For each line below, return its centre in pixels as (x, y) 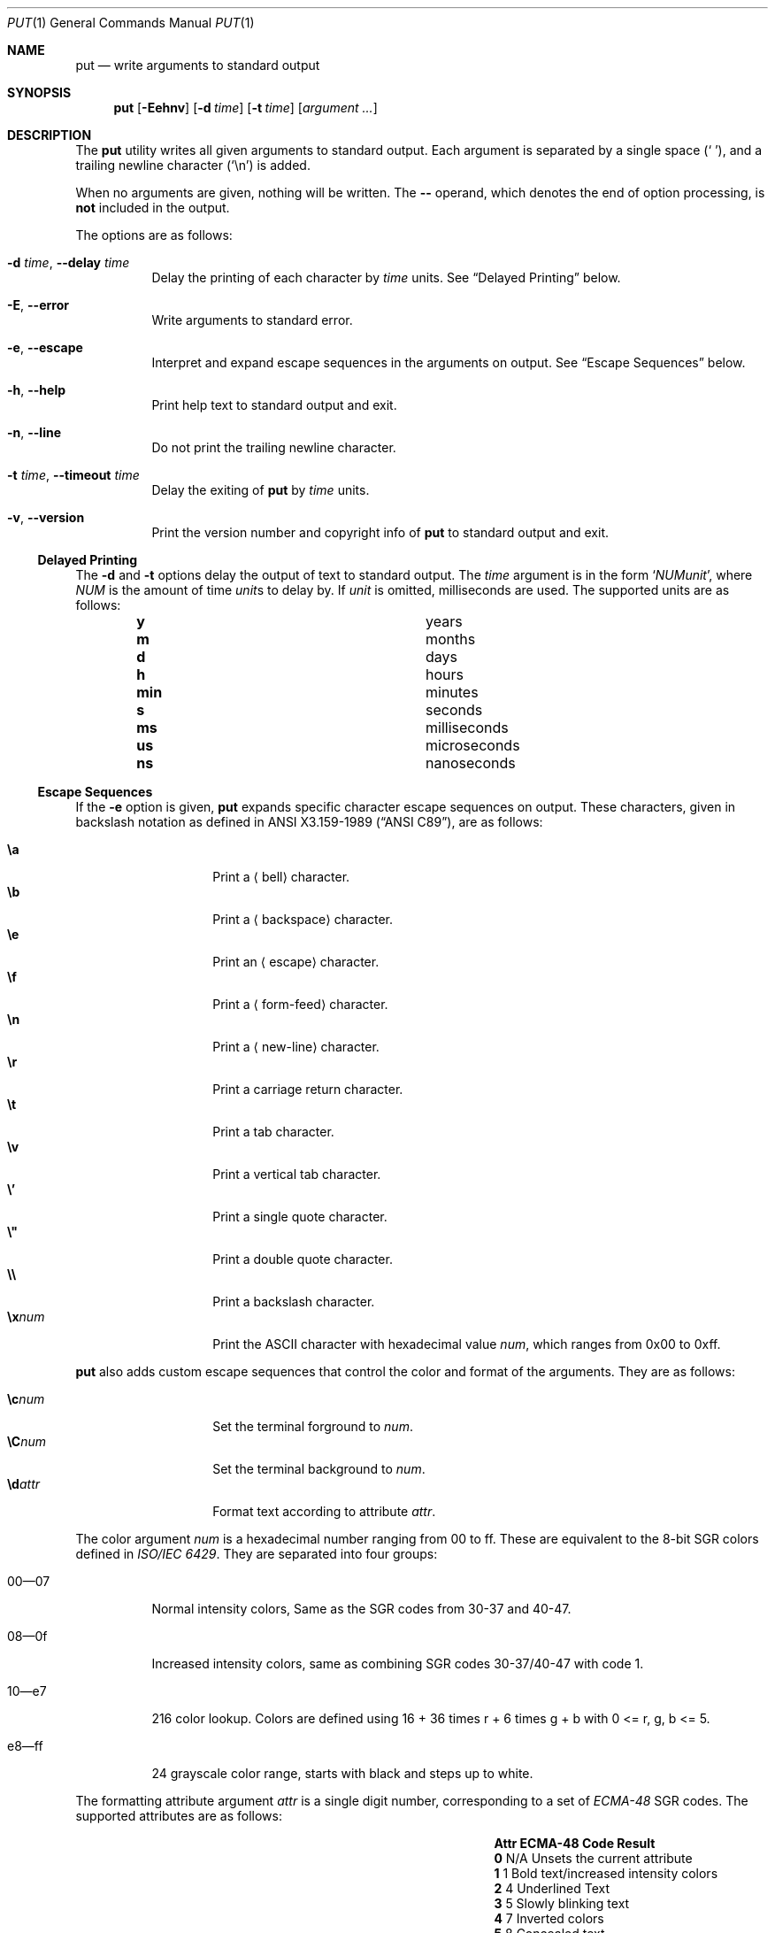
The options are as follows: (154, 235)
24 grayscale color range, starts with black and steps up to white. (342, 1773)
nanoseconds (470, 763)
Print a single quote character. (300, 1217)
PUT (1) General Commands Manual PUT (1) (131, 23)
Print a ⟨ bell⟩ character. (281, 877)
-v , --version (46, 517)
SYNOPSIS (39, 92)
